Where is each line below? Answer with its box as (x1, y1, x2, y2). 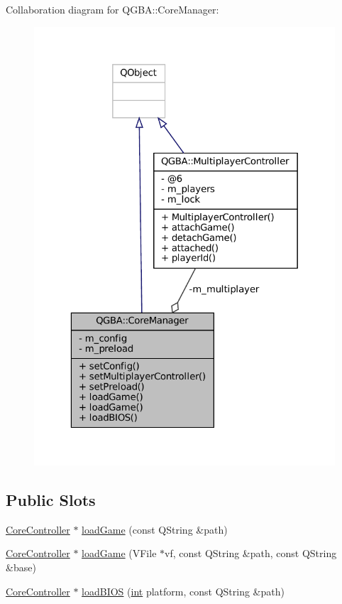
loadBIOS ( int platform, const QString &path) (82, 583, 285, 598)
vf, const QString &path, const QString (165, 546, 337, 561)
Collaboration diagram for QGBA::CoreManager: (6, 2, 219, 16)
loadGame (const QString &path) (82, 522, 228, 536)
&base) (6, 559, 36, 574)
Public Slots (6, 488, 96, 510)
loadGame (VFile (82, 546, 157, 561)
